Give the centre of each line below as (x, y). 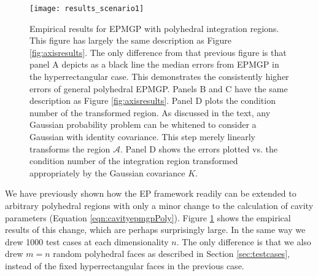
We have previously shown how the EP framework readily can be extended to (151, 193)
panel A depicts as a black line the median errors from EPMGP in (154, 64)
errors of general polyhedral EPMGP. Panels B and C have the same (159, 88)
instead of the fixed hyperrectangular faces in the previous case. (125, 265)
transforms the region (70, 148)
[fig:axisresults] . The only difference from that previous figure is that (158, 52)
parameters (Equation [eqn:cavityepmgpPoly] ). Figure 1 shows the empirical (148, 217)
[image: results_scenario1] (87, 9)
